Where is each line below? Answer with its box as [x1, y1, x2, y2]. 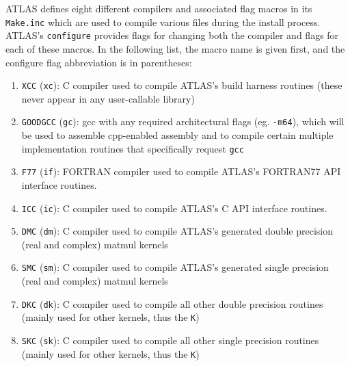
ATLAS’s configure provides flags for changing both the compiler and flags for [5, 28, 339, 42]
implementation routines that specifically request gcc [21, 141, 244, 155]
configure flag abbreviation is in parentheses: [5, 55, 192, 69]
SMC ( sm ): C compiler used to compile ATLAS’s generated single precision [21, 260, 329, 274]
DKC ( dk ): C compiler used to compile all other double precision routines [21, 296, 323, 311]
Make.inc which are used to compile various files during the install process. [5, 14, 321, 29]
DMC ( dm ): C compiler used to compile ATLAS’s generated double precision [21, 224, 333, 238]
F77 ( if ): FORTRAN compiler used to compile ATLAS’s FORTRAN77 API [21, 164, 341, 179]
